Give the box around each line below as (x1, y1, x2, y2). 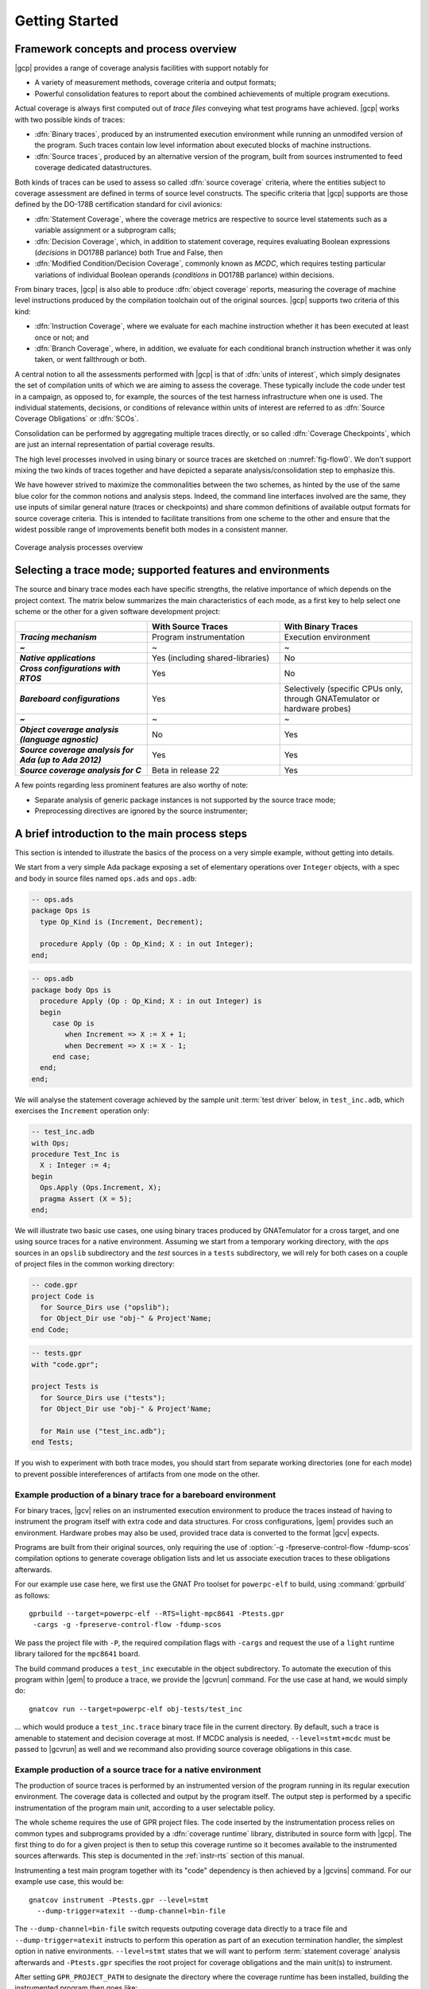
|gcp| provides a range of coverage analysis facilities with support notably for (14, 64, 269, 73)
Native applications (19, 652, 96, 664)
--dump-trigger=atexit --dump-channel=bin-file (37, 1906, 226, 1915)
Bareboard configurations (19, 693, 121, 704)
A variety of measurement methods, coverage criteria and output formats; (34, 78, 277, 88)
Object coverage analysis (19, 724, 119, 735)
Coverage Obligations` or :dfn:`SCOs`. (14, 414, 139, 423)
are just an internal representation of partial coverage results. (14, 440, 215, 450)
